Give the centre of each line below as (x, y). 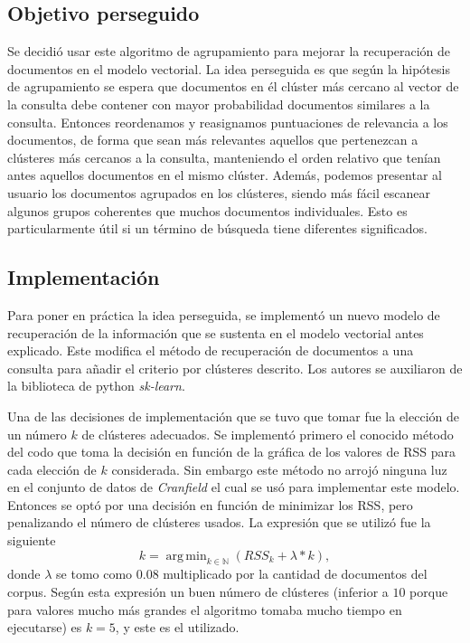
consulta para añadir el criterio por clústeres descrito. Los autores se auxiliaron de (235, 368)
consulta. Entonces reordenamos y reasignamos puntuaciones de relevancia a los (228, 122)
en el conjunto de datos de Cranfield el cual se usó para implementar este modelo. (234, 487)
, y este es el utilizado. (177, 627)
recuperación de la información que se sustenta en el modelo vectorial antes (216, 332)
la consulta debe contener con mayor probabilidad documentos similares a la (219, 104)
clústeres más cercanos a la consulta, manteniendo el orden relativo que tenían (224, 157)
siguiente (32, 540)
